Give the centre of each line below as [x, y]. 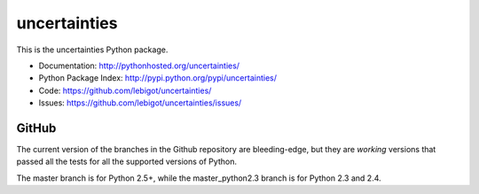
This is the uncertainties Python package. [92, 50]
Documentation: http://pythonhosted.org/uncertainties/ [139, 66]
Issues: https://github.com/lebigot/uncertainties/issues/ [140, 103]
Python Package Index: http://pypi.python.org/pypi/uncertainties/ [157, 78]
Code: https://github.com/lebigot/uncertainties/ [125, 90]
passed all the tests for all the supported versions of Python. [126, 162]
